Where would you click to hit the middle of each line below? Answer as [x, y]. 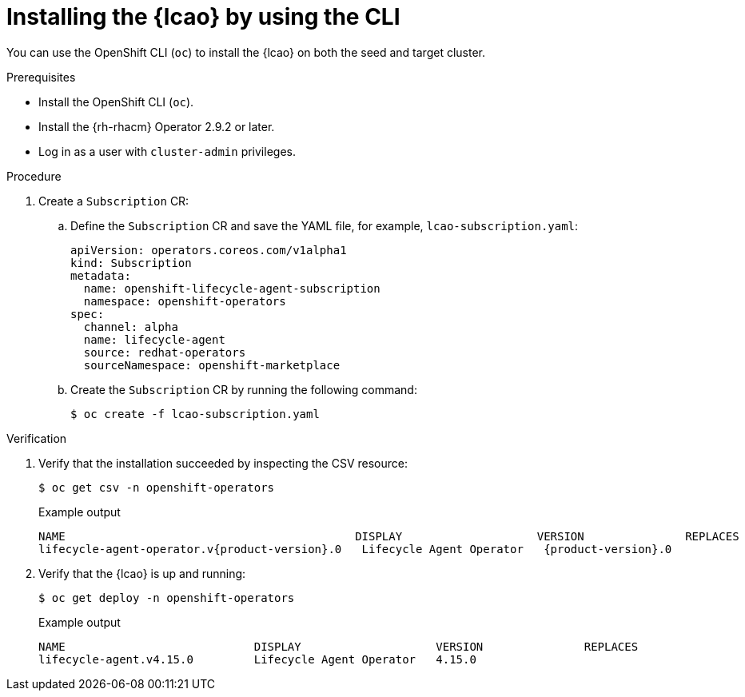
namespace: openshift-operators [185, 301]
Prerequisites [41, 77]
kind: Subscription [131, 263]
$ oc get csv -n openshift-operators [157, 487]
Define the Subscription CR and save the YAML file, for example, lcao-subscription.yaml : [325, 225]
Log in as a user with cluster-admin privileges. [167, 151]
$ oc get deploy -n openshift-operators [167, 597]
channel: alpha [131, 327]
